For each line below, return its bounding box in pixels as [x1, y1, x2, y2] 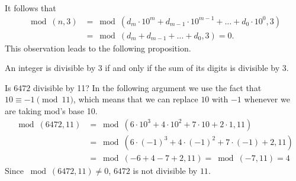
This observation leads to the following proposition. [5, 41, 191, 54]
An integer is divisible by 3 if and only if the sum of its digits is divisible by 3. [5, 62, 289, 74]
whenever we [244, 93, 290, 105]
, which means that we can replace [73, 93, 198, 105]
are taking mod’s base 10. [5, 105, 98, 117]
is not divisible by [133, 164, 198, 176]
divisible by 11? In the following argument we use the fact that [33, 81, 262, 93]
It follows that [5, 2, 56, 14]
